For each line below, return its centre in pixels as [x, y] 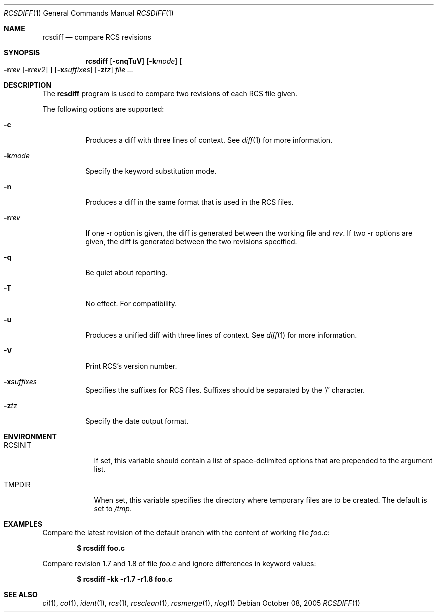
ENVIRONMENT [30, 436]
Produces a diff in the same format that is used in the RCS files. [190, 202]
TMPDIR [17, 485]
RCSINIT [18, 445]
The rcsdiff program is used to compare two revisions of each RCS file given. [170, 93]
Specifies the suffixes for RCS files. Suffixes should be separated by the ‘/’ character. [225, 390]
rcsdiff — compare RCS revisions [97, 37]
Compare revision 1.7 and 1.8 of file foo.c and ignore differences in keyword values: [179, 564]
